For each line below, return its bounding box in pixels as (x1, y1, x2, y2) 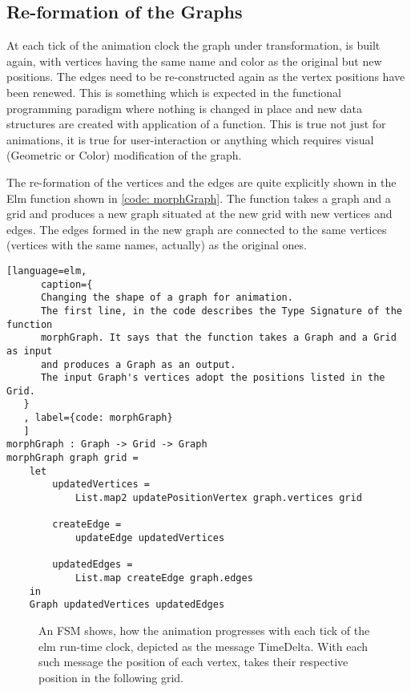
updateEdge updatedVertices (75, 532, 225, 544)
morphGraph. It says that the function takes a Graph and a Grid (40, 332, 397, 344)
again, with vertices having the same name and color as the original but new (6, 52, 382, 69)
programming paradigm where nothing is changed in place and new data (6, 99, 362, 116)
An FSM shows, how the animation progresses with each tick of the (38, 621, 370, 638)
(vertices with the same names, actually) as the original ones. (6, 236, 307, 253)
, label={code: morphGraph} (23, 412, 173, 424)
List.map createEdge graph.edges (75, 572, 253, 584)
